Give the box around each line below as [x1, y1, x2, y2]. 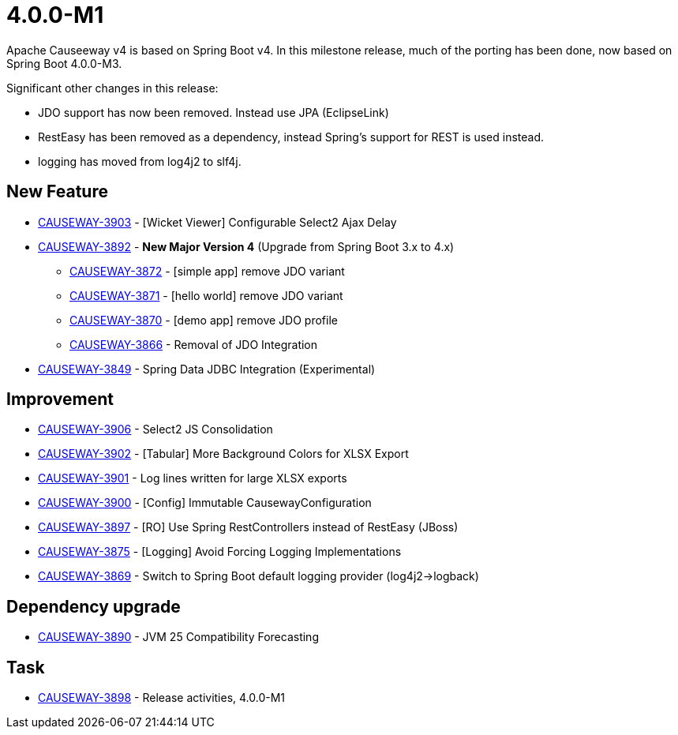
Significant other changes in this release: [6, 81, 219, 95]
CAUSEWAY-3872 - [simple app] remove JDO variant [69, 264, 345, 278]
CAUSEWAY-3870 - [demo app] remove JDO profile [69, 313, 338, 327]
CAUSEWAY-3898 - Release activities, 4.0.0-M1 [38, 691, 286, 705]
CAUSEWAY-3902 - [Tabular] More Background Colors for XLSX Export [38, 447, 409, 461]
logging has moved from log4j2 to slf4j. [38, 154, 242, 168]
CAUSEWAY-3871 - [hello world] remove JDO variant [69, 288, 343, 302]
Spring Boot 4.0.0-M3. [6, 56, 122, 70]
